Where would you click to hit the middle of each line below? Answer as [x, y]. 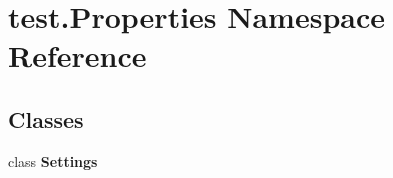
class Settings [53, 160]
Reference [77, 55]
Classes [46, 118]
